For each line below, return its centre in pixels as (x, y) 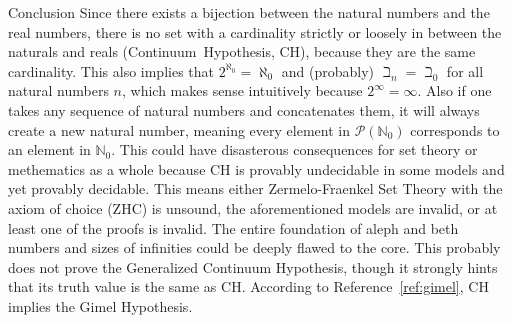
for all (465, 70)
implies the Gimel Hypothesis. (100, 305)
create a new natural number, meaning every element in (179, 129)
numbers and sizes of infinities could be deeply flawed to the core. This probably (254, 247)
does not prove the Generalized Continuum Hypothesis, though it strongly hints (253, 266)
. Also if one (454, 90)
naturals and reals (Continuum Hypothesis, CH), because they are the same (242, 51)
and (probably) (328, 70)
